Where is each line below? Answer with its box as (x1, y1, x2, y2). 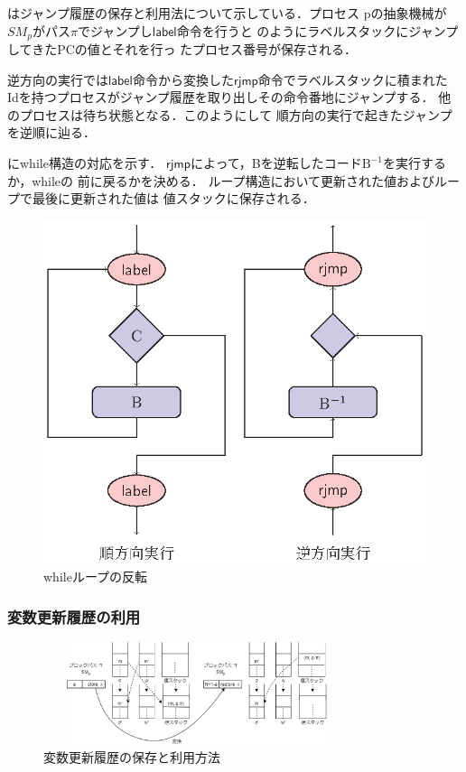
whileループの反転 (43, 567, 148, 586)
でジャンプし (77, 21, 153, 40)
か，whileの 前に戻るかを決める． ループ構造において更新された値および (7, 171, 435, 190)
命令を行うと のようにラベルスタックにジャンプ (176, 21, 459, 40)
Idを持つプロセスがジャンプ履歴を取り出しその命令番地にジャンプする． (7, 88, 434, 107)
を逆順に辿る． (7, 123, 96, 142)
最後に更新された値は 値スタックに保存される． (32, 189, 315, 208)
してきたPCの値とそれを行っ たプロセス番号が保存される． (7, 40, 358, 59)
